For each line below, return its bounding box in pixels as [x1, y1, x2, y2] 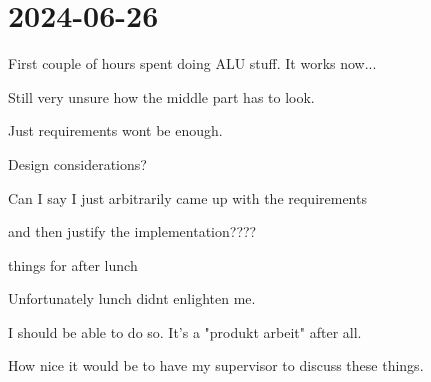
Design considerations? [8, 153, 147, 174]
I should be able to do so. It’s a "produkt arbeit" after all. [8, 321, 362, 342]
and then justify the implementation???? [8, 221, 257, 242]
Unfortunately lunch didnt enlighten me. [8, 288, 256, 309]
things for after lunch [8, 254, 138, 275]
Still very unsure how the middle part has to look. [8, 86, 315, 107]
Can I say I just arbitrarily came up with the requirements [8, 187, 367, 208]
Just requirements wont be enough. [8, 120, 223, 141]
